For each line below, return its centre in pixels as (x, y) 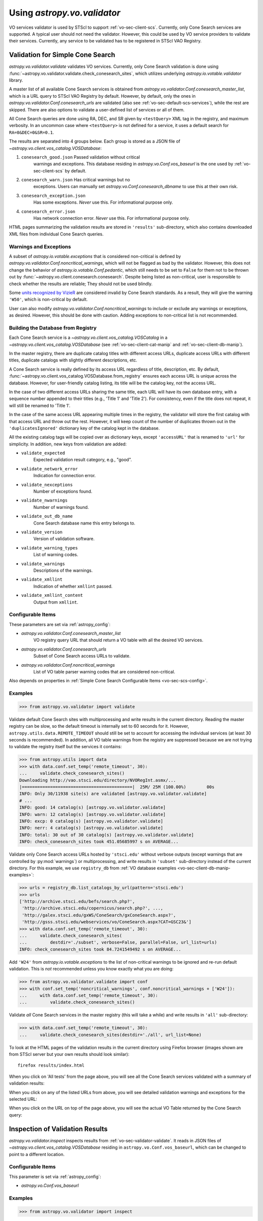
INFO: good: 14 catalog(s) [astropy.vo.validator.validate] (93, 808)
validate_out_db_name (47, 516)
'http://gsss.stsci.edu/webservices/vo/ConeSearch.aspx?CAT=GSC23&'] (107, 922)
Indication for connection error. (65, 476)
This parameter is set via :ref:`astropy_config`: (55, 1177)
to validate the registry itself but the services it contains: (65, 747)
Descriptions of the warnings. (63, 570)
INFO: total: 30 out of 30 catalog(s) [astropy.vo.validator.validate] (107, 835)
